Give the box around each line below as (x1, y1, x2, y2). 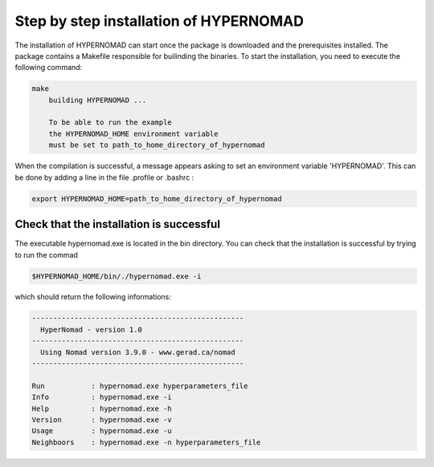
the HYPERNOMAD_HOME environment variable (48, 129, 219, 138)
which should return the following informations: (14, 292, 172, 302)
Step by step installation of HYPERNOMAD (14, 12, 305, 30)
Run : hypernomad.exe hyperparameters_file (31, 381, 248, 391)
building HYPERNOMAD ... (48, 95, 147, 105)
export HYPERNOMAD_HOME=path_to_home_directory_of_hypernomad (31, 194, 282, 203)
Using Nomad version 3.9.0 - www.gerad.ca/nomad (40, 347, 236, 357)
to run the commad (14, 250, 78, 259)
